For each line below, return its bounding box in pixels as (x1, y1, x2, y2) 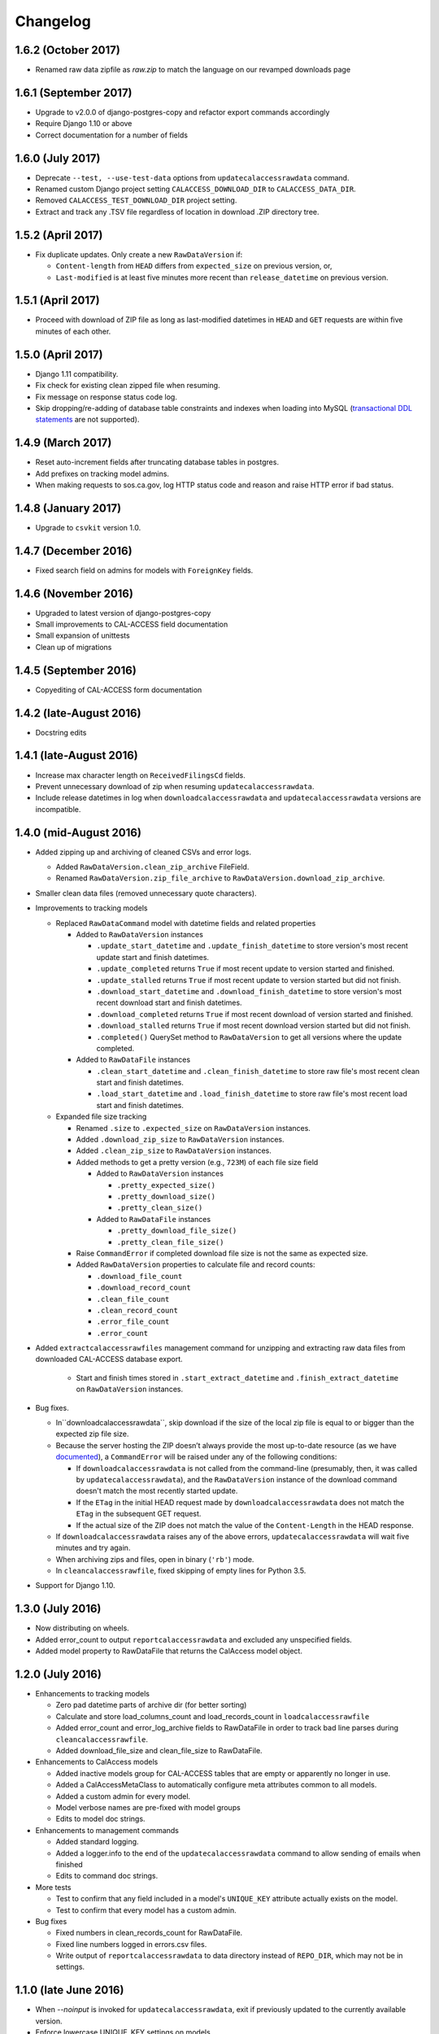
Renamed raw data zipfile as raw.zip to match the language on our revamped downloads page (35, 65, 351, 75)
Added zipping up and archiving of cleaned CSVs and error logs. (35, 847, 252, 857)
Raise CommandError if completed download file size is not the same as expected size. (76, 1248, 368, 1258)
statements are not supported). (35, 415, 140, 425)
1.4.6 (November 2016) (15, 587, 134, 600)
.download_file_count (96, 1272, 183, 1281)
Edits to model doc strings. (55, 1814, 146, 1824)
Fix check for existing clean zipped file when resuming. (35, 381, 220, 391)
